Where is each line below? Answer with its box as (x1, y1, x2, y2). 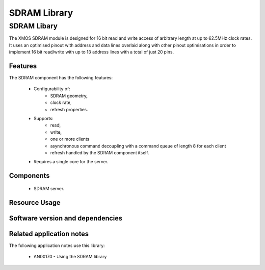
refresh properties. (50, 106, 88, 112)
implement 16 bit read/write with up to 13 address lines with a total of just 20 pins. (9, 49, 174, 55)
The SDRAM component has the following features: (9, 75, 113, 81)
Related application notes (9, 229, 89, 238)
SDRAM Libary (9, 22, 58, 30)
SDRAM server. (33, 185, 65, 191)
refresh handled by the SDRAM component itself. (50, 149, 149, 155)
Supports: (33, 116, 54, 122)
